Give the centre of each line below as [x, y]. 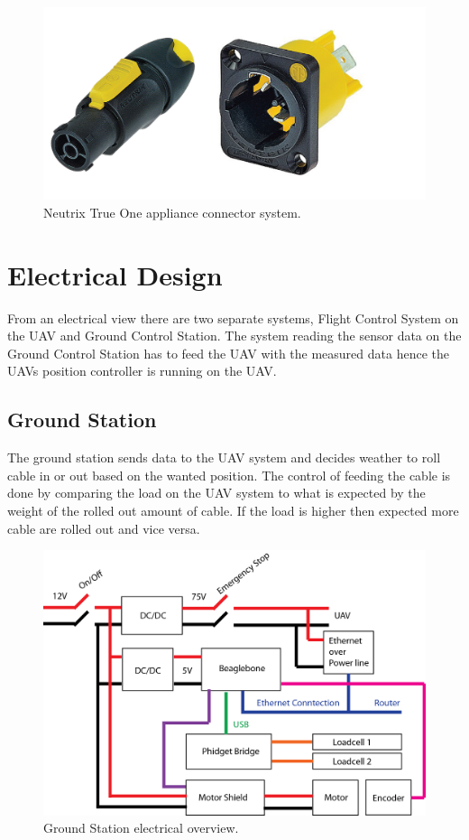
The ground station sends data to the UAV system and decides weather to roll [224, 457]
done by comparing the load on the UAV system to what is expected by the [216, 493]
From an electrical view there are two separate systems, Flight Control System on [233, 317]
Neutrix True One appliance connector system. [172, 212]
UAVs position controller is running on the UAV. [142, 371]
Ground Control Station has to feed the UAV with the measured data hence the [228, 353]
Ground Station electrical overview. [141, 828]
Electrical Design [115, 274]
